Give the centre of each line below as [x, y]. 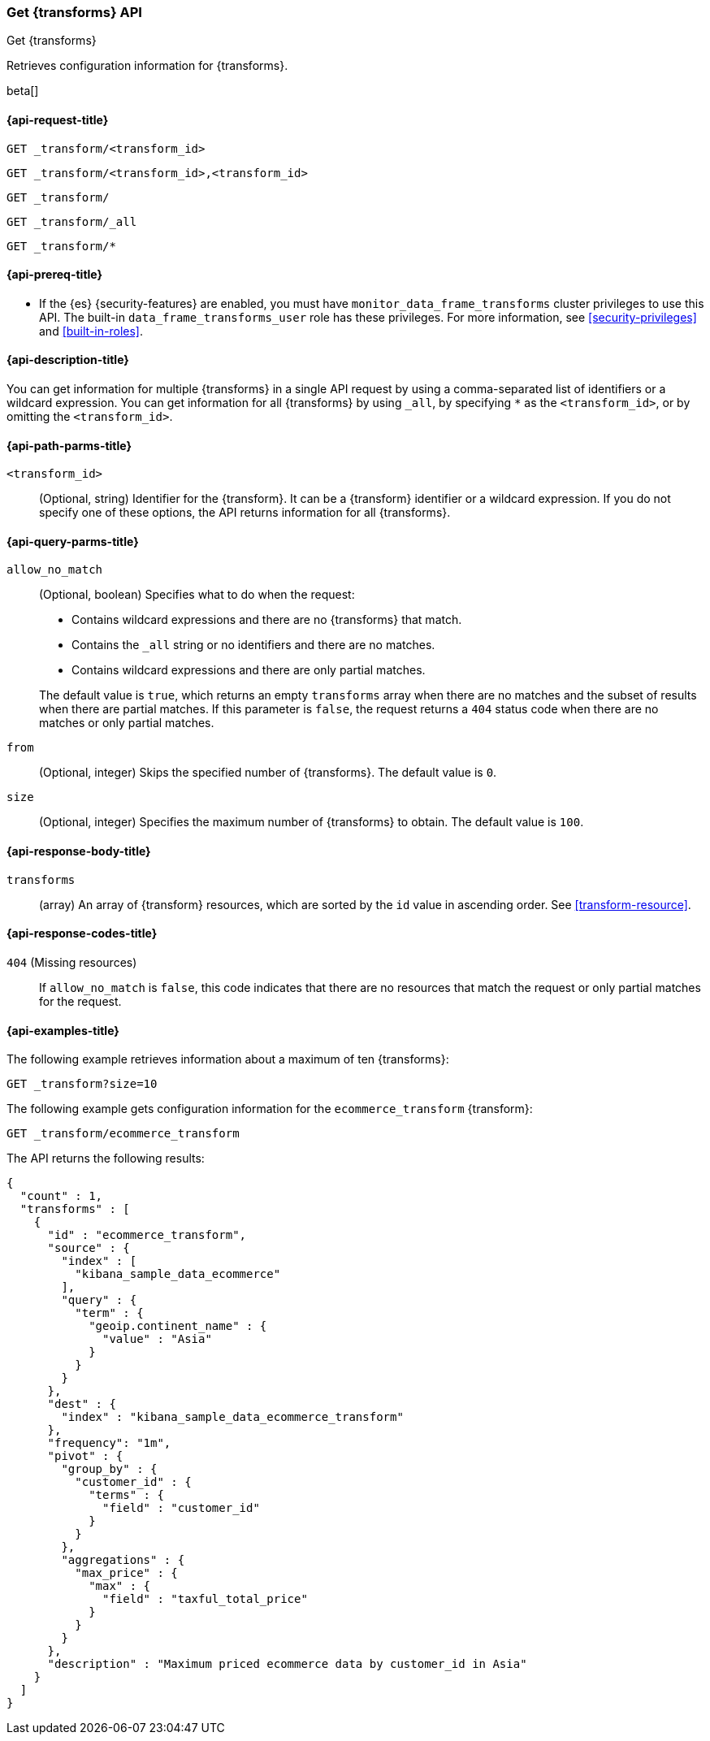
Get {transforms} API [74, 12]
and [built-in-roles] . [91, 331]
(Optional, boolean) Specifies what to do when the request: [197, 595]
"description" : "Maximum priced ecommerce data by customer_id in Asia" [287, 1664]
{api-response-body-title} [79, 851]
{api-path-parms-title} [69, 445]
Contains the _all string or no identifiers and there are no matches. [253, 645]
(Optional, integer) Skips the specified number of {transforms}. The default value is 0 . [268, 773]
